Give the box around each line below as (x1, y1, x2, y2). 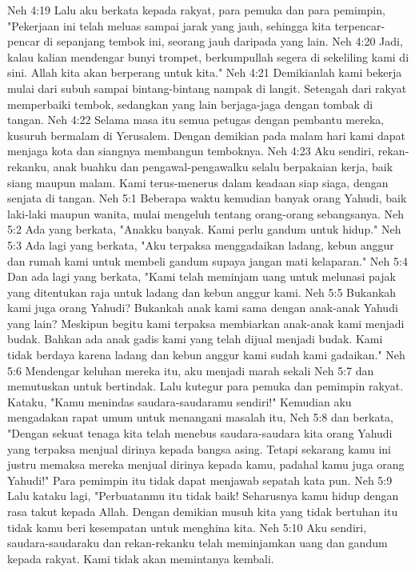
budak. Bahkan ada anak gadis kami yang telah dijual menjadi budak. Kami (7, 330, 383, 347)
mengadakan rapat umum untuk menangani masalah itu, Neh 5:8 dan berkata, (7, 409, 393, 426)
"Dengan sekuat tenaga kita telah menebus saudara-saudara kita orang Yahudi (7, 425, 393, 442)
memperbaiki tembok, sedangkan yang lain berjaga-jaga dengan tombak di (7, 95, 373, 112)
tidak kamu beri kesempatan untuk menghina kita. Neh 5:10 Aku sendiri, (7, 518, 367, 535)
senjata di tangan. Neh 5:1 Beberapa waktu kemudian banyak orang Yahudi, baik (7, 190, 407, 206)
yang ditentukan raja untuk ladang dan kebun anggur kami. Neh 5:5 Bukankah (7, 283, 397, 300)
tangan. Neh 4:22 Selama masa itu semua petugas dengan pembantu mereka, (7, 111, 385, 128)
